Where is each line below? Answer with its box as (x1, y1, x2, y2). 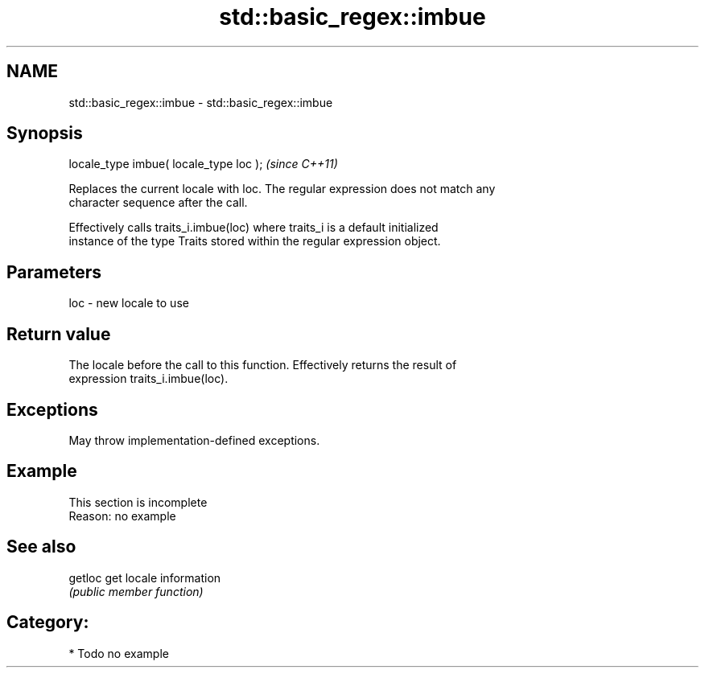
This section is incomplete (68, 495, 208, 509)
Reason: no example (68, 508, 176, 523)
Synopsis (6, 123, 83, 144)
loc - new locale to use (68, 296, 189, 310)
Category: (6, 612, 89, 633)
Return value (6, 323, 111, 344)
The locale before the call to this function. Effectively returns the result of (68, 358, 457, 372)
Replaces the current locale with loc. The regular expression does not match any (68, 182, 496, 196)
